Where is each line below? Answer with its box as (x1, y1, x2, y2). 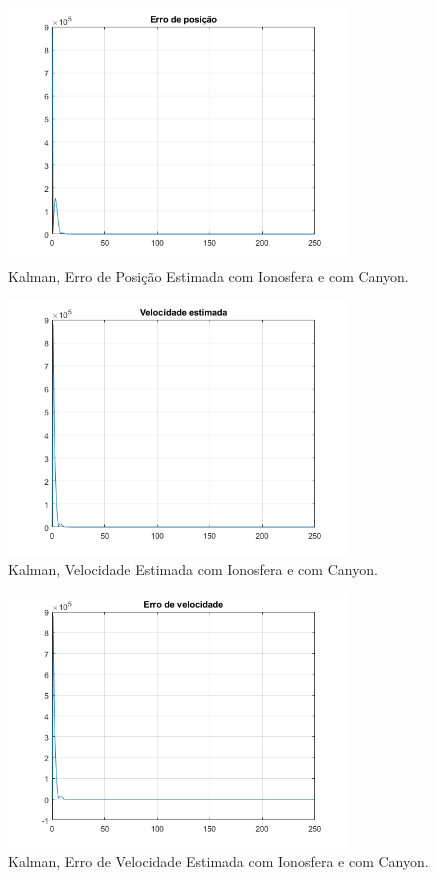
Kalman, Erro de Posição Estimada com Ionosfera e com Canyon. (8, 265, 409, 286)
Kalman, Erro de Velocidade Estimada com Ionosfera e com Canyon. (8, 851, 429, 872)
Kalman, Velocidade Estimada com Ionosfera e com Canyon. (8, 558, 378, 579)
